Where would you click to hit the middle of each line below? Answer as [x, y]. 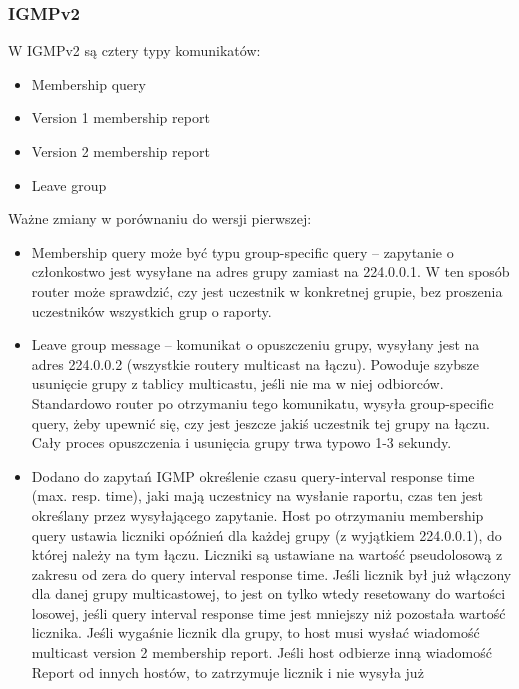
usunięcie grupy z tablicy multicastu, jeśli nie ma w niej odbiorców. [237, 383]
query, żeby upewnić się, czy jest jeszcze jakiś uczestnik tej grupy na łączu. [260, 422]
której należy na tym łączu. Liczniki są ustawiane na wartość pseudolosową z [267, 554]
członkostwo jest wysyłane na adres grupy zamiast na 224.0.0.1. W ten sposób [270, 271]
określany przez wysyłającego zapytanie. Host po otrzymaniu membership [257, 514]
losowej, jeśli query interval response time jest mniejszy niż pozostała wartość [268, 612]
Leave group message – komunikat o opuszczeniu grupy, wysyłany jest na [255, 344]
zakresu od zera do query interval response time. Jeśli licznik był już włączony [271, 573]
